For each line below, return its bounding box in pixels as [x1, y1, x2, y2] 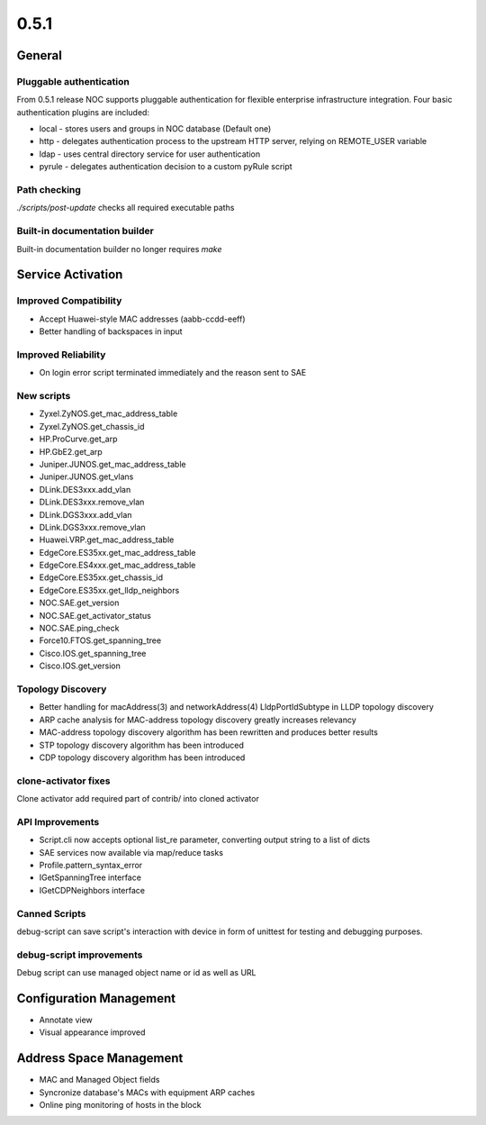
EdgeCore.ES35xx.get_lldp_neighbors [39, 585, 180, 595]
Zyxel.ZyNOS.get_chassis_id [39, 421, 145, 431]
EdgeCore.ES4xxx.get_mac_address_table [39, 559, 196, 571]
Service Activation [16, 267, 123, 283]
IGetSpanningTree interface [39, 872, 141, 883]
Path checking [16, 184, 81, 196]
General [16, 48, 63, 63]
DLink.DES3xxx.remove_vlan [39, 496, 145, 508]
